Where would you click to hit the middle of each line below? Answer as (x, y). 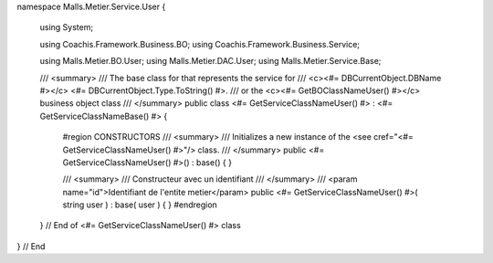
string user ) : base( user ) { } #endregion (140, 205)
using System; (67, 27)
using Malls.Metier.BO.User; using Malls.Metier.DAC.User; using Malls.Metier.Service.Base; (210, 61)
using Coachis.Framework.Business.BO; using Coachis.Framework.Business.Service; (200, 44)
